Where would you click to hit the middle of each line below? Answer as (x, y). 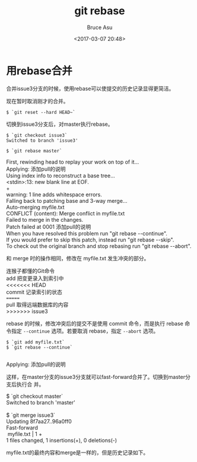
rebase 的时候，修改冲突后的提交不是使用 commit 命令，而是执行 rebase (95, 323)
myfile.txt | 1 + (25, 434)
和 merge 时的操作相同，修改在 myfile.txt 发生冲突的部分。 (78, 258)
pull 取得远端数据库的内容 (37, 304)
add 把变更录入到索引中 (35, 278)
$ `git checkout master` (35, 396)
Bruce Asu (100, 27)
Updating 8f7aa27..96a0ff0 (39, 421)
